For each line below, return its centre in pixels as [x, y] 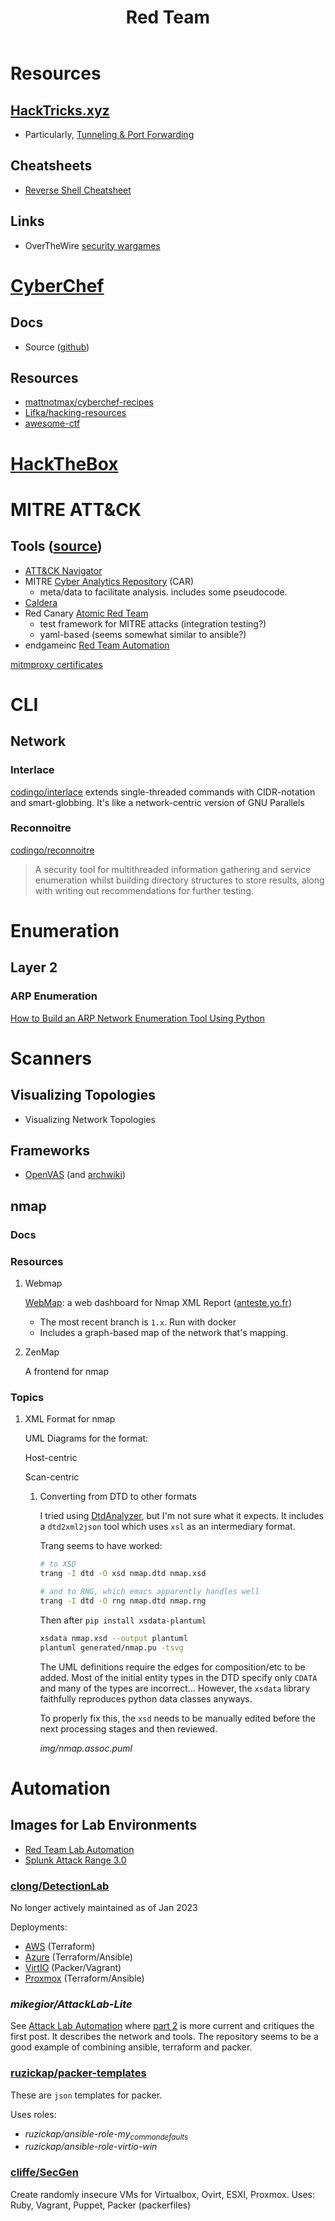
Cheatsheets [51, 166]
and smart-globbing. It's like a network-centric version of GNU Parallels [157, 802]
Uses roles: [33, 2114]
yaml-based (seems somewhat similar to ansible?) [143, 634]
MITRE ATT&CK [76, 509]
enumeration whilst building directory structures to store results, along [179, 880]
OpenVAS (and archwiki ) [75, 1175]
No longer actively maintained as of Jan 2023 [104, 1907]
